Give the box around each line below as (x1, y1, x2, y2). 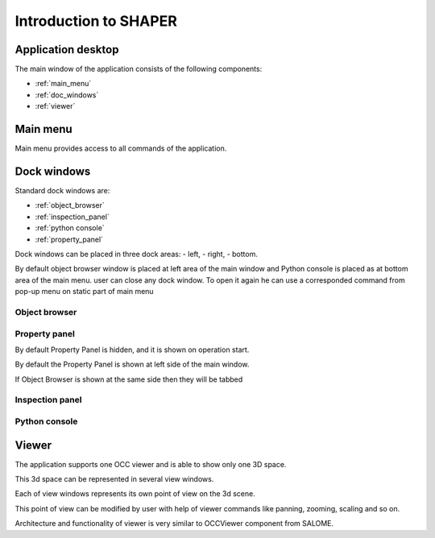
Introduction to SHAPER (14, 12, 177, 30)
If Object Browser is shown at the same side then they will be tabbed (14, 375, 243, 384)
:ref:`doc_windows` (35, 89, 99, 100)
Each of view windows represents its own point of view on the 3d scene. (14, 489, 255, 499)
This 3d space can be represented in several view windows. (14, 474, 214, 484)
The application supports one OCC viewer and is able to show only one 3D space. (14, 459, 287, 469)
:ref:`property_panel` (35, 234, 104, 244)
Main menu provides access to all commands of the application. (14, 143, 227, 153)
